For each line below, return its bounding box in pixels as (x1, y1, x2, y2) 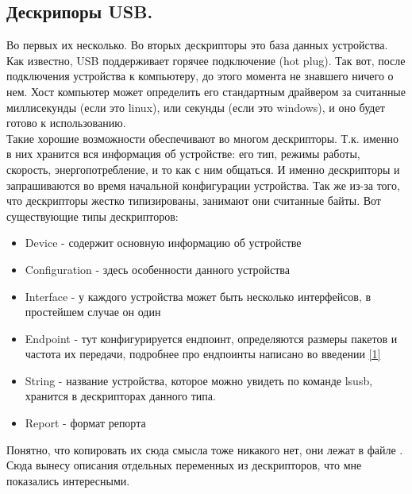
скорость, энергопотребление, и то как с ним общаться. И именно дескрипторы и (6, 160, 400, 177)
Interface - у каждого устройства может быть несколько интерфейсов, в (25, 288, 372, 304)
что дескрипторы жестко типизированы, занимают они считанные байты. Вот (6, 192, 381, 209)
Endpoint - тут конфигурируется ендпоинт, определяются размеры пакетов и (25, 330, 398, 346)
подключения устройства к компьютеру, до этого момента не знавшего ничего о (6, 68, 394, 84)
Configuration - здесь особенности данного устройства (25, 261, 290, 277)
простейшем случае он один (25, 303, 161, 320)
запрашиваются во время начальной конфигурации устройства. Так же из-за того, (6, 176, 400, 193)
